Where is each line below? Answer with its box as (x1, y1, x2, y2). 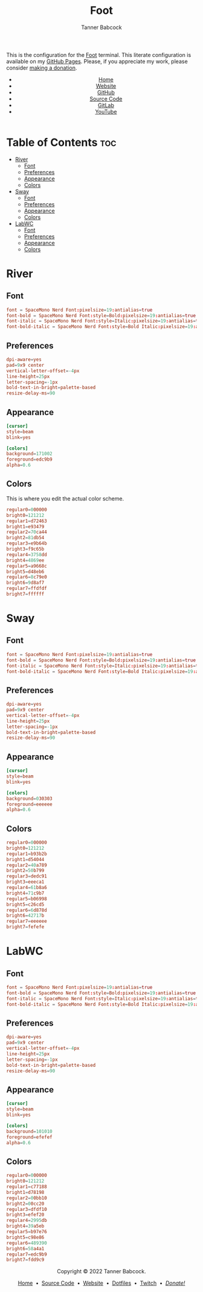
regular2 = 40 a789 (6, 862, 47, 868)
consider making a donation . (6, 64, 77, 71)
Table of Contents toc (6, 136, 117, 149)
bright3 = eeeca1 (6, 879, 45, 885)
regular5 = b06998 (6, 896, 47, 902)
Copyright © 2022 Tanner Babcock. (57, 1268, 146, 1275)
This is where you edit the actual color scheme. (6, 494, 124, 502)
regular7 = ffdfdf (6, 585, 47, 592)
